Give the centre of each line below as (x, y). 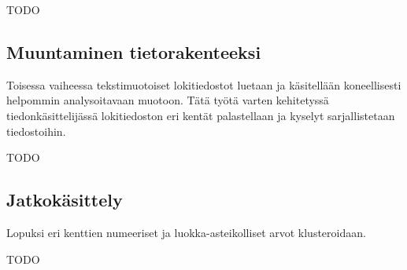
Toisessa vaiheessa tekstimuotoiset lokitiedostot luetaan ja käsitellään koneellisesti (204, 84)
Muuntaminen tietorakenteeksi (134, 51)
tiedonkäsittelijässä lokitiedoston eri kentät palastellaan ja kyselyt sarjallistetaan (201, 115)
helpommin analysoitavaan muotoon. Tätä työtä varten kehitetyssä (168, 100)
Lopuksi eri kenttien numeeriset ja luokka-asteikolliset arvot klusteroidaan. (186, 232)
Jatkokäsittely (65, 200)
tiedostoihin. (36, 131)
